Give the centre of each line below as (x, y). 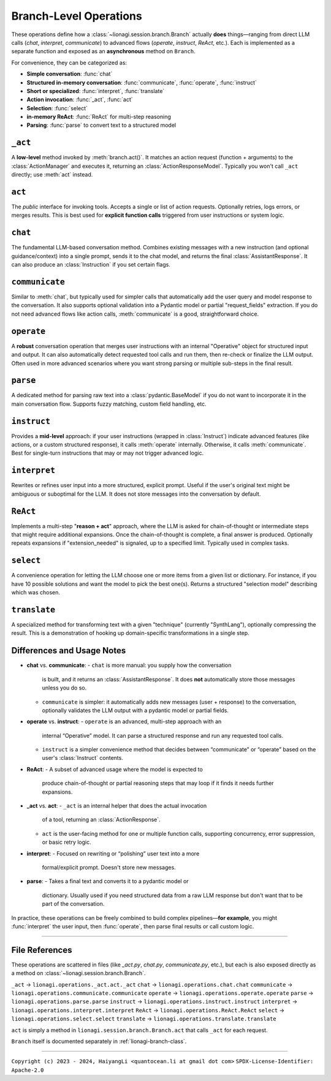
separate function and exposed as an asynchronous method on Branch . (103, 51)
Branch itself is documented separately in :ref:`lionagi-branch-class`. (99, 1041)
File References (42, 950)
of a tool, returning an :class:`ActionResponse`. (101, 820)
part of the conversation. (73, 904)
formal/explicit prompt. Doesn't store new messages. (109, 867)
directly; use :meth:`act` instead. (52, 175)
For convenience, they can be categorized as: (69, 63)
